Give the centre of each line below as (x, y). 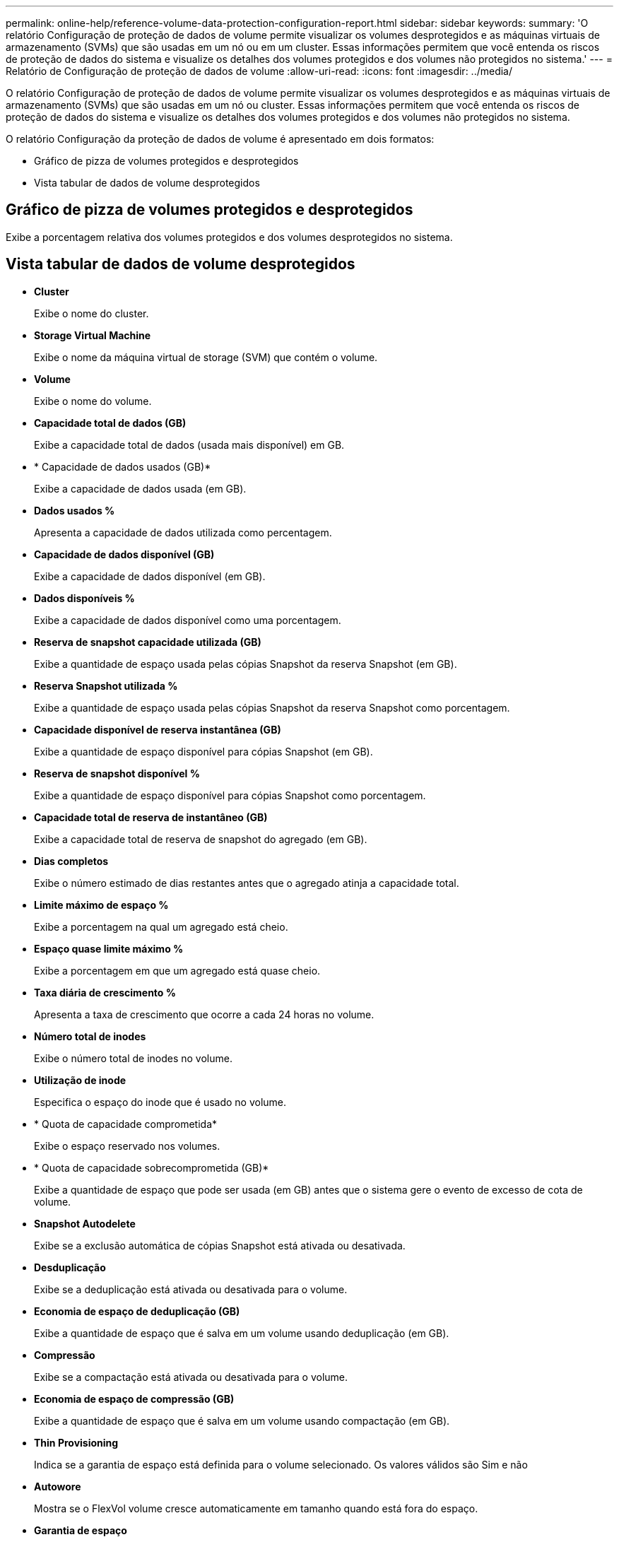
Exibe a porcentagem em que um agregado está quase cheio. (177, 970)
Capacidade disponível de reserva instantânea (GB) (158, 729)
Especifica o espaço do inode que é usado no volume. (160, 1102)
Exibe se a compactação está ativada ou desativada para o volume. (191, 1377)
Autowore (58, 1486)
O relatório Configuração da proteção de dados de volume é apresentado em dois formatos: (220, 139)
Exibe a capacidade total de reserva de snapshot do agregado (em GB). (201, 839)
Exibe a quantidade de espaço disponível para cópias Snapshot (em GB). (204, 751)
